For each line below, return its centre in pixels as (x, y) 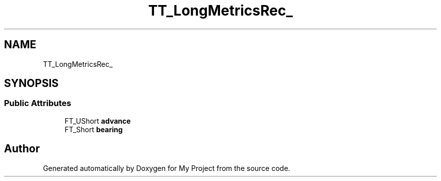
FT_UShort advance (98, 121)
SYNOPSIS (31, 83)
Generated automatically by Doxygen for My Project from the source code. (167, 168)
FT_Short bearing (94, 129)
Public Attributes (38, 103)
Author (22, 149)
